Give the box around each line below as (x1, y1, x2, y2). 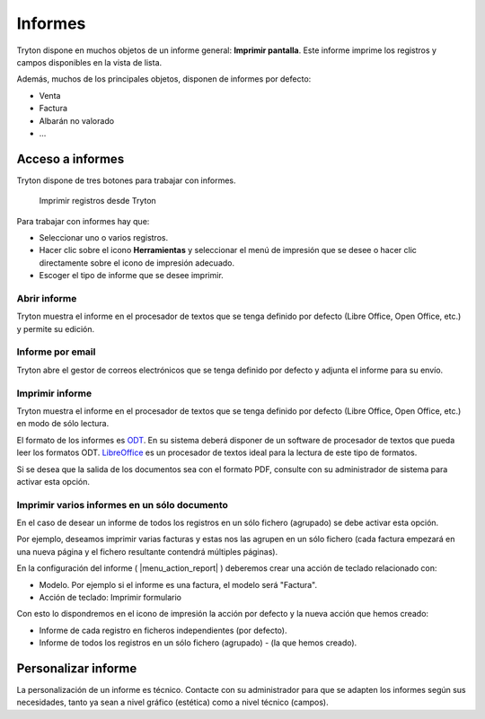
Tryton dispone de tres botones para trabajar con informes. (16, 175, 237, 186)
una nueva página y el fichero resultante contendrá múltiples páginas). (16, 546, 278, 557)
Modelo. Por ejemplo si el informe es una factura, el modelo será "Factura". (39, 579, 318, 590)
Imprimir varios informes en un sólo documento (16, 498, 229, 511)
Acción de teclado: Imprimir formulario (39, 592, 182, 602)
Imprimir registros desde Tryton (39, 196, 156, 206)
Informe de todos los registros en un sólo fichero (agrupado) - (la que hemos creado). (39, 637, 357, 648)
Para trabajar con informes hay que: (16, 215, 150, 226)
